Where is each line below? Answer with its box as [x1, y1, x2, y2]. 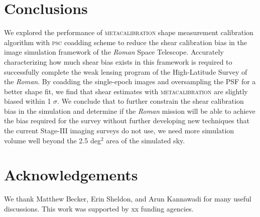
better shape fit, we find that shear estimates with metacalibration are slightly [4, 86, 248, 96]
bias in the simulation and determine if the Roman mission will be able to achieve [4, 105, 255, 116]
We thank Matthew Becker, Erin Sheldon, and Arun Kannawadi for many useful [4, 193, 251, 204]
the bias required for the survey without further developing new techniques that [4, 115, 249, 126]
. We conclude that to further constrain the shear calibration [57, 96, 244, 106]
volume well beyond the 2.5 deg [4, 135, 101, 145]
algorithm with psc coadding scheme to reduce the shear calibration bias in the [4, 37, 247, 47]
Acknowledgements [4, 164, 138, 185]
